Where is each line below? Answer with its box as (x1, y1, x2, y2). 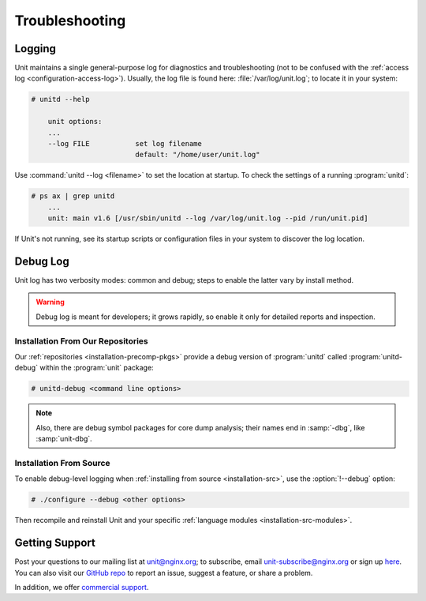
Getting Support (14, 536, 96, 550)
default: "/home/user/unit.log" (135, 150, 260, 160)
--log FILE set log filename (47, 139, 203, 148)
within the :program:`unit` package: (39, 363, 154, 373)
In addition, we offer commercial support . (14, 582, 149, 592)
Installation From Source (14, 457, 110, 468)
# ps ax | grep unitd (31, 192, 115, 201)
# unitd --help (31, 95, 90, 104)
